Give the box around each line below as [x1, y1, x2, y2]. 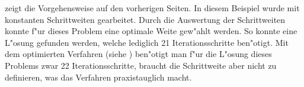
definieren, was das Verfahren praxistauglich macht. [5, 71, 192, 83]
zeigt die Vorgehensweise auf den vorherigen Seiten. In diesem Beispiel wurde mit [5, 2, 300, 14]
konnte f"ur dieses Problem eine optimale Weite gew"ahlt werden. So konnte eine [5, 25, 297, 37]
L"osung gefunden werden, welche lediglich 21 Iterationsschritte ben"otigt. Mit [5, 36, 289, 48]
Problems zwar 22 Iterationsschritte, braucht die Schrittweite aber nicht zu [5, 59, 277, 71]
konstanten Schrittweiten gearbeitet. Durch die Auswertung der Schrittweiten [5, 13, 286, 25]
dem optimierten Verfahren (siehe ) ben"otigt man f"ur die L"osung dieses [5, 48, 272, 60]
